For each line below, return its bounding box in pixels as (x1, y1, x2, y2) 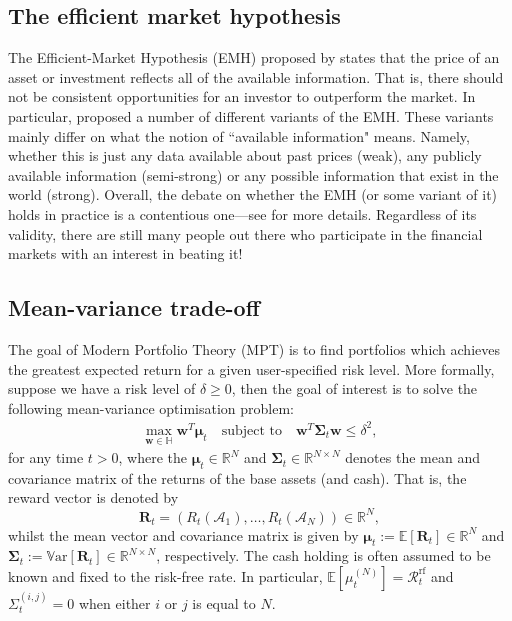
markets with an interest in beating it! (8, 243, 243, 264)
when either (78, 592, 151, 613)
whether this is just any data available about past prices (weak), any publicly (8, 145, 482, 166)
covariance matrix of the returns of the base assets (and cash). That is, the (8, 467, 467, 488)
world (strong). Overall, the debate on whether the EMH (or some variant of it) (8, 184, 498, 205)
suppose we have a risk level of (8, 378, 196, 399)
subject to (221, 423, 282, 438)
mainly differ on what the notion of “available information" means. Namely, (8, 125, 470, 146)
